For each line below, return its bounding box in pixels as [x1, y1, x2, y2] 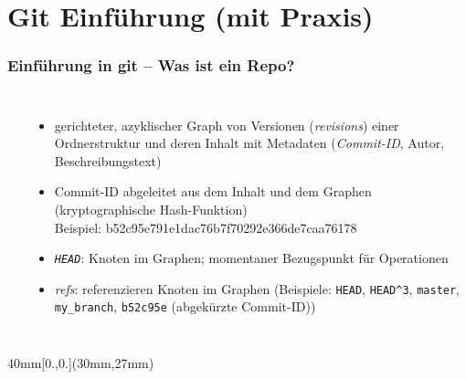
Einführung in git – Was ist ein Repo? [7, 54, 295, 77]
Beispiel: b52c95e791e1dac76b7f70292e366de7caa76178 [54, 217, 357, 237]
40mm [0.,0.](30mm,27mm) [7, 353, 154, 373]
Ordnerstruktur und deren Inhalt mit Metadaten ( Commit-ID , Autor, [54, 133, 445, 153]
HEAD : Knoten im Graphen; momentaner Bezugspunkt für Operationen [54, 248, 449, 268]
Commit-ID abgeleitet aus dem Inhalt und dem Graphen [54, 182, 372, 201]
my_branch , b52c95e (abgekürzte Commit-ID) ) [54, 297, 316, 316]
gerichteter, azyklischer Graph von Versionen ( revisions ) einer [54, 115, 399, 134]
